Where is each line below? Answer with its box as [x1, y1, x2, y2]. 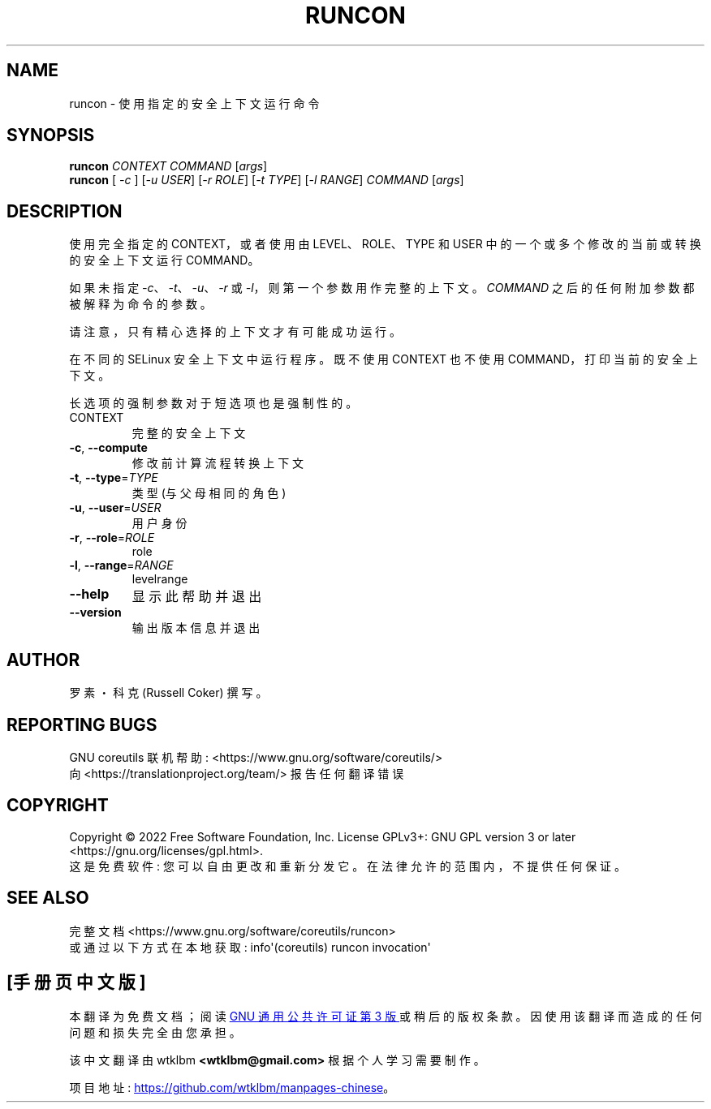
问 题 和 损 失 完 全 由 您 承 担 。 [69, 1025, 241, 1039]
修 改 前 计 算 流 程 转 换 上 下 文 [131, 456, 304, 471]
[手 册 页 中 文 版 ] [6, 972, 146, 993]
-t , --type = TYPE [69, 471, 158, 485]
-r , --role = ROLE [69, 531, 155, 545]
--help [69, 586, 110, 603]
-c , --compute [69, 441, 148, 455]
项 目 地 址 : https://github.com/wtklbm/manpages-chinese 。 [69, 1080, 395, 1094]
